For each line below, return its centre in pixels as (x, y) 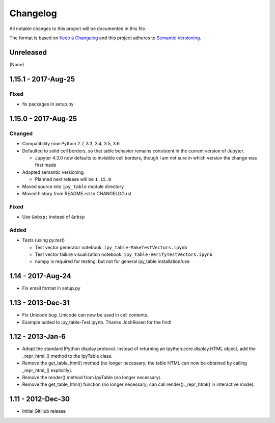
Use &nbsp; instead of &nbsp (53, 217)
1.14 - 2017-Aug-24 (40, 276)
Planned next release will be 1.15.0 (73, 179)
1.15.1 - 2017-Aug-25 (42, 79)
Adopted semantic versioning (53, 172)
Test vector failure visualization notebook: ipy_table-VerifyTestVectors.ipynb (124, 254)
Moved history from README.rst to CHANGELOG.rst (77, 193)
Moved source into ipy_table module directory (73, 187)
